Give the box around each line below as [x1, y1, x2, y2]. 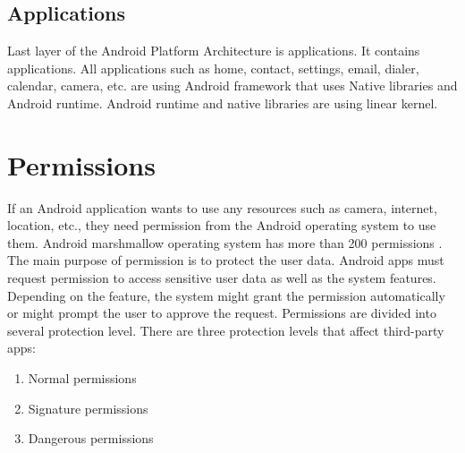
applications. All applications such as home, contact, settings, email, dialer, [7, 58, 419, 77]
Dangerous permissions [28, 429, 154, 448]
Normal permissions [28, 369, 137, 388]
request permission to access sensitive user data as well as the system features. [7, 269, 436, 287]
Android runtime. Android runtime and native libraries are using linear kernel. [7, 93, 438, 112]
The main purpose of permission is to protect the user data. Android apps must [7, 251, 444, 269]
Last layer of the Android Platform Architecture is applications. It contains [7, 41, 420, 60]
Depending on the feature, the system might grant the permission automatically [7, 286, 445, 304]
